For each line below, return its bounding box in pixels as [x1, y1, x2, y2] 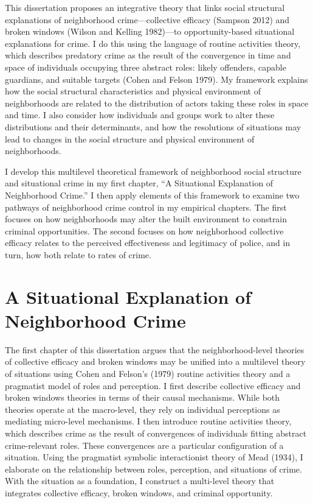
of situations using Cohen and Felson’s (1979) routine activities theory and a [5, 367, 291, 379]
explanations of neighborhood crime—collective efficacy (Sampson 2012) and [5, 13, 290, 26]
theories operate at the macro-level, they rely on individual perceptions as [5, 403, 280, 415]
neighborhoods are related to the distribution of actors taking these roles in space [5, 96, 309, 109]
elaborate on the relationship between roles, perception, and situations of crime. [5, 462, 302, 475]
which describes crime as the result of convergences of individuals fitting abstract [5, 426, 307, 439]
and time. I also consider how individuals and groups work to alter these [5, 108, 275, 121]
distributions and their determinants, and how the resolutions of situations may [5, 120, 301, 133]
